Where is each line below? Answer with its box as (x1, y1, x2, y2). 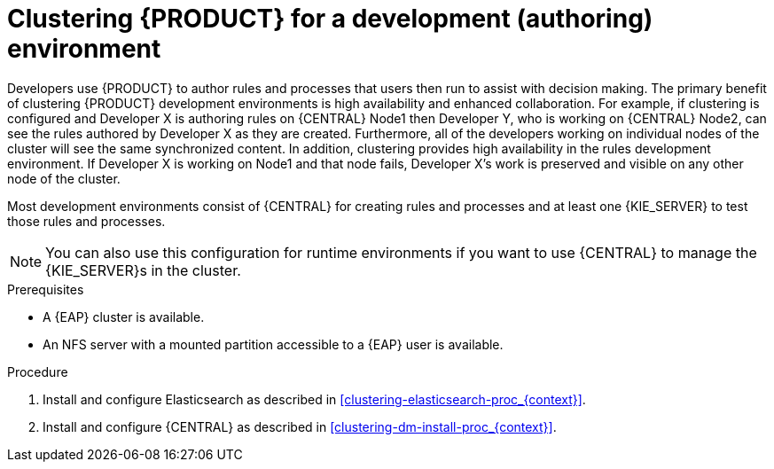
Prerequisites (7, 281, 84, 297)
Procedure (7, 363, 68, 379)
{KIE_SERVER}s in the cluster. (45, 261, 241, 279)
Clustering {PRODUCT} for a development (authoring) (7, 4, 653, 34)
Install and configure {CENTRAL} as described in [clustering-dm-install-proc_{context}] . (43, 418, 557, 434)
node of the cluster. (7, 170, 121, 186)
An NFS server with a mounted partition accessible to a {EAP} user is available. (43, 336, 504, 352)
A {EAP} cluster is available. (43, 309, 205, 324)
